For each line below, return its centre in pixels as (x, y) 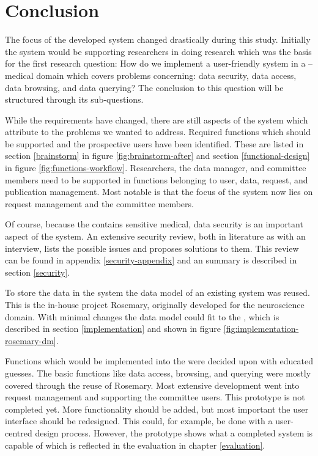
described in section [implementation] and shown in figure (113, 329)
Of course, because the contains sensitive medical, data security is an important (154, 224)
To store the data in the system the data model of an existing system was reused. (157, 292)
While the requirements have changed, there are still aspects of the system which (157, 120)
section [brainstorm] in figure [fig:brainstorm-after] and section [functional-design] (157, 156)
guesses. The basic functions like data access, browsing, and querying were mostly (158, 373)
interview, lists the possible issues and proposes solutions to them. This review (152, 248)
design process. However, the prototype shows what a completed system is (174, 432)
